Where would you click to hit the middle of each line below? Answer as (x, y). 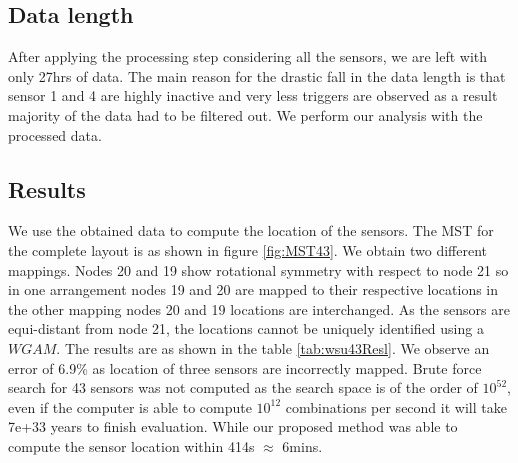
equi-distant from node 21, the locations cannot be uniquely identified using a (246, 328)
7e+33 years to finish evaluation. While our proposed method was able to (233, 426)
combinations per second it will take (396, 406)
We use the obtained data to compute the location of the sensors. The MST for (251, 230)
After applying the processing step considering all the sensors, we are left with (248, 56)
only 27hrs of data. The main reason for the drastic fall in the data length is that (257, 75)
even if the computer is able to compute (130, 406)
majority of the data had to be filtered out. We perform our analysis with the (245, 114)
